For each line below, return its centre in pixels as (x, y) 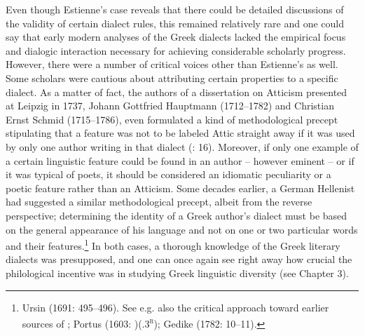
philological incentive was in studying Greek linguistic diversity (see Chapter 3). (177, 273)
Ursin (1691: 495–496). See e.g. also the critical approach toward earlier (175, 307)
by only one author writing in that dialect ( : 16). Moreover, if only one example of (182, 146)
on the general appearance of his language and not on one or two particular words (182, 229)
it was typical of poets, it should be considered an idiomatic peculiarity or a (168, 174)
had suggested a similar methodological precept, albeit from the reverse (159, 202)
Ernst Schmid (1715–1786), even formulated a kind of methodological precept (172, 119)
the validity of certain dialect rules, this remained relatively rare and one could (175, 23)
